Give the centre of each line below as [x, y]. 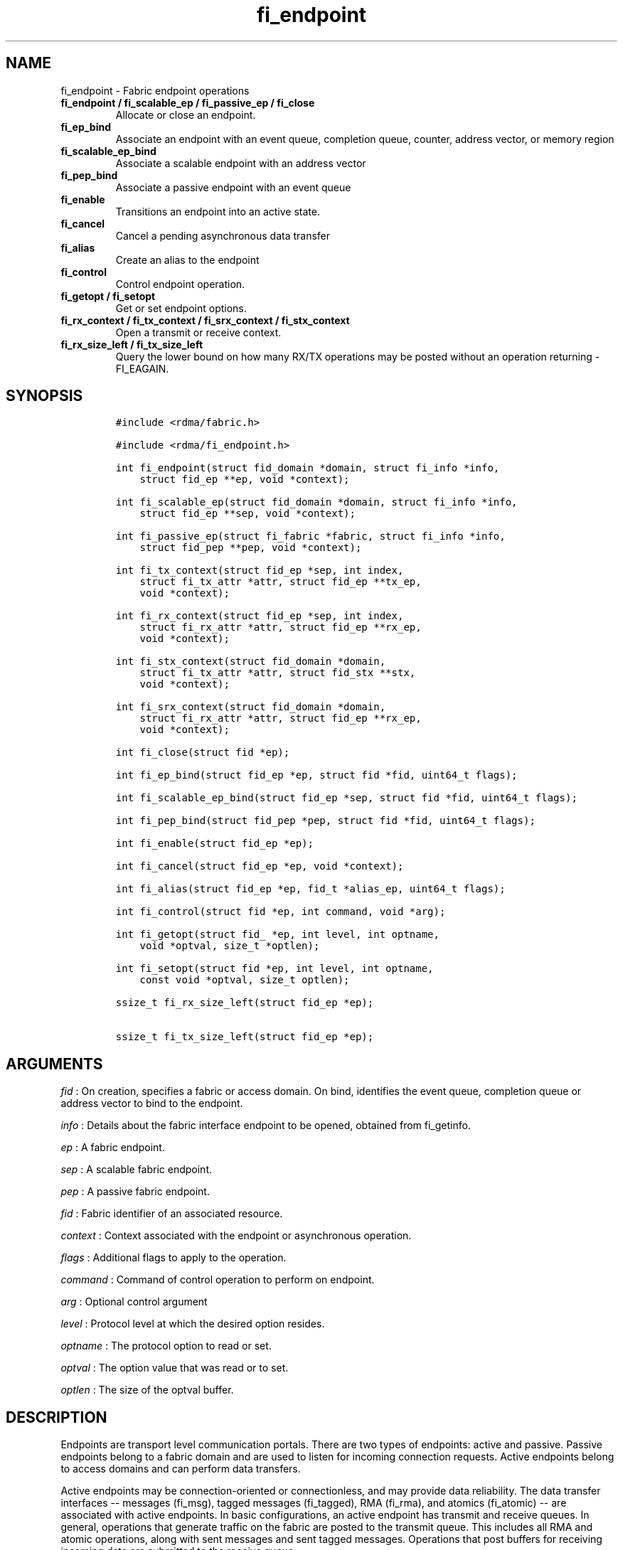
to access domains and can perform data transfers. [181, 1469]
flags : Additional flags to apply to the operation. [174, 1258]
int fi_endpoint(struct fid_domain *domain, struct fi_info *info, [308, 468]
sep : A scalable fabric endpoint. [137, 1170]
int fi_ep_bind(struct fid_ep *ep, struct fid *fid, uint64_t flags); [316, 775]
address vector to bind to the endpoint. [152, 1103]
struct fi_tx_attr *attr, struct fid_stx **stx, [278, 673]
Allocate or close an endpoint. [186, 114]
